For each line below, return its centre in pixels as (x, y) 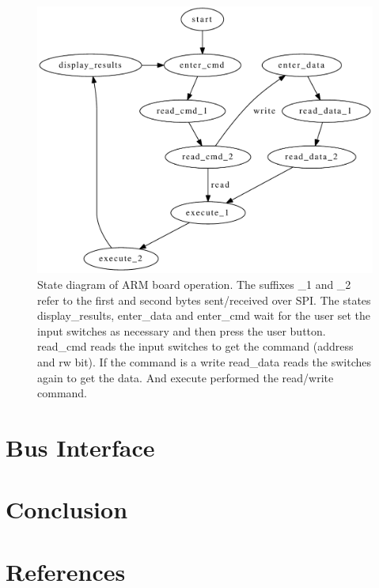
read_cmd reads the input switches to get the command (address (195, 346)
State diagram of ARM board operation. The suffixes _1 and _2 (194, 285)
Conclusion (67, 509)
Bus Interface (80, 447)
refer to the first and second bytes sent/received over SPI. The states (204, 300)
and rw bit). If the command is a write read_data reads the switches (204, 362)
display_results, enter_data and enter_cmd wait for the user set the (204, 315)
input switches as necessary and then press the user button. (182, 330)
